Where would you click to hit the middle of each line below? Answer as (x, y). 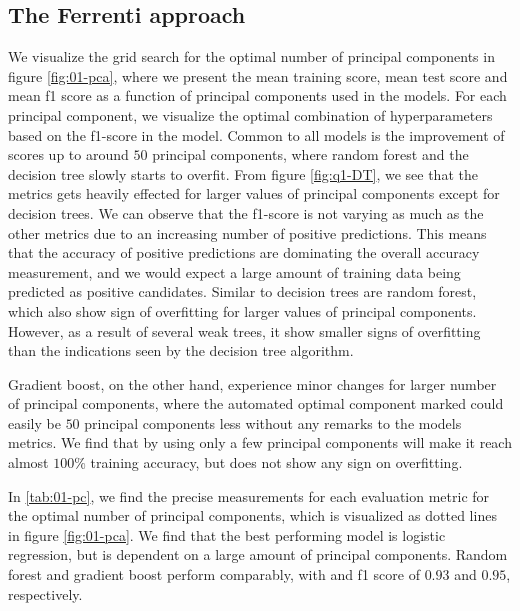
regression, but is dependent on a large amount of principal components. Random (258, 554)
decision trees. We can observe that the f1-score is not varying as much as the (246, 212)
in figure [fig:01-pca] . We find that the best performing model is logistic (227, 534)
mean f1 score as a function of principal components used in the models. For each (257, 95)
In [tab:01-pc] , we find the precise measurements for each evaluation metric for (249, 495)
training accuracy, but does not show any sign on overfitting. (276, 462)
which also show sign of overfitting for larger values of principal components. (242, 310)
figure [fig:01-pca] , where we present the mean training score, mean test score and (258, 75)
